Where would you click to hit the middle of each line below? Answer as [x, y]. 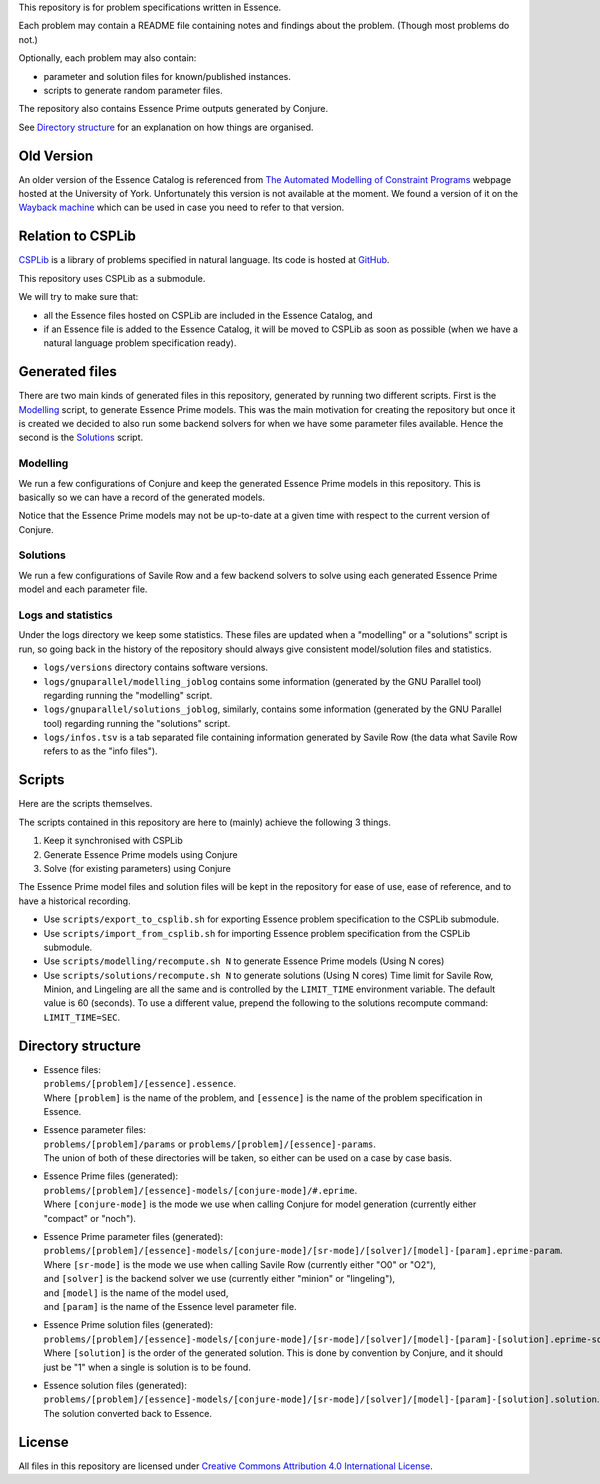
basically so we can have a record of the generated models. [141, 497]
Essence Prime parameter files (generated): [133, 1237]
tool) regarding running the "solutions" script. [137, 723]
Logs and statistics [66, 615]
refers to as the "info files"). [101, 751]
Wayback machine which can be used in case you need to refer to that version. [181, 207]
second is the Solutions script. [81, 437]
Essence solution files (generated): [115, 1385]
